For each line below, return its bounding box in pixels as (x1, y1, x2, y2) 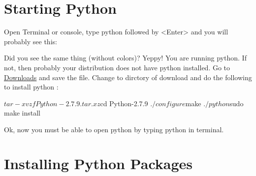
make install (4, 108, 40, 118)
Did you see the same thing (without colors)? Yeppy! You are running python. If (4, 53, 247, 63)
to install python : (4, 82, 59, 92)
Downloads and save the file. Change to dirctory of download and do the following (4, 72, 252, 82)
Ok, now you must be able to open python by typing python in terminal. (4, 124, 224, 134)
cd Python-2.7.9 (100, 98, 148, 108)
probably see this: (4, 36, 57, 46)
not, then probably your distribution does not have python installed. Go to (4, 62, 230, 72)
